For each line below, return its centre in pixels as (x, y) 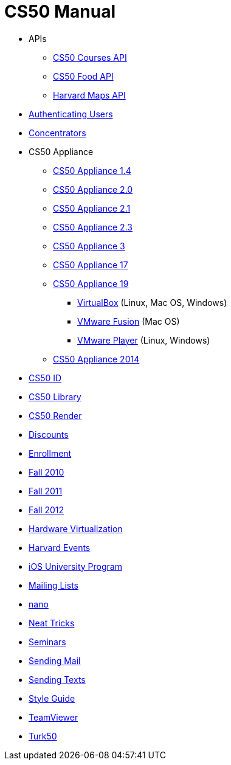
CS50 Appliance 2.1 (92, 208)
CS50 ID (45, 378)
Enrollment (50, 453)
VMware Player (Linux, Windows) (144, 340)
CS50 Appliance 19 (91, 283)
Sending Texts (57, 679)
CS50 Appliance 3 (89, 246)
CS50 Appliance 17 (91, 265)
